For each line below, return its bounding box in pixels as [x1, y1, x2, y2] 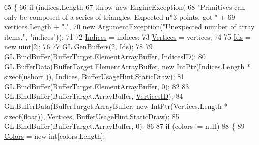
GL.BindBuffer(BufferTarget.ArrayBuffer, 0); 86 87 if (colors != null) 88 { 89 [4, 121, 245, 131]
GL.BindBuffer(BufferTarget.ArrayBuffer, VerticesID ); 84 [4, 91, 183, 101]
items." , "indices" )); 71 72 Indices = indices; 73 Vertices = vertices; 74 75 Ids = [4, 31, 251, 42]
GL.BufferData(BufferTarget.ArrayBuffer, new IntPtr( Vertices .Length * [4, 100, 228, 111]
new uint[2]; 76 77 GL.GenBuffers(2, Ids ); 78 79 [4, 41, 153, 52]
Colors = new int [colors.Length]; [4, 130, 105, 141]
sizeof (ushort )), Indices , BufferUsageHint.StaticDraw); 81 [4, 71, 185, 82]
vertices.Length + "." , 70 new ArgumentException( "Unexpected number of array [4, 21, 255, 32]
